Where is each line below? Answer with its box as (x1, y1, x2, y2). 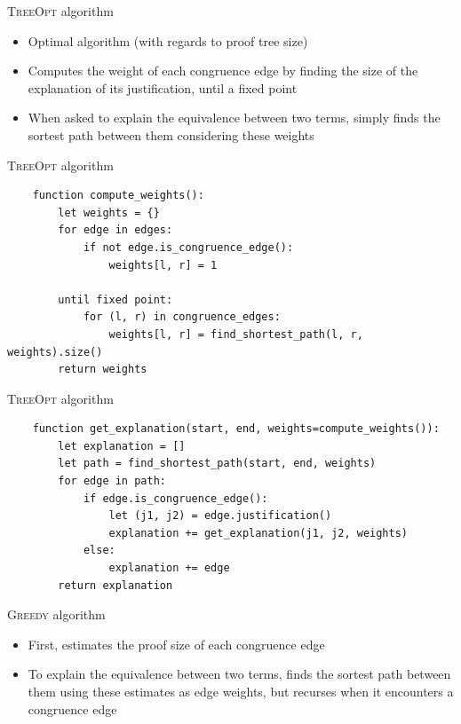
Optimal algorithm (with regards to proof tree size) (28, 31, 308, 50)
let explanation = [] (58, 439, 186, 452)
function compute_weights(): (32, 189, 204, 202)
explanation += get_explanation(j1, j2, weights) (108, 526, 409, 539)
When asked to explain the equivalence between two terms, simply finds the (28, 108, 441, 127)
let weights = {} (58, 206, 160, 219)
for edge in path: (58, 475, 166, 488)
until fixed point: (58, 293, 173, 306)
